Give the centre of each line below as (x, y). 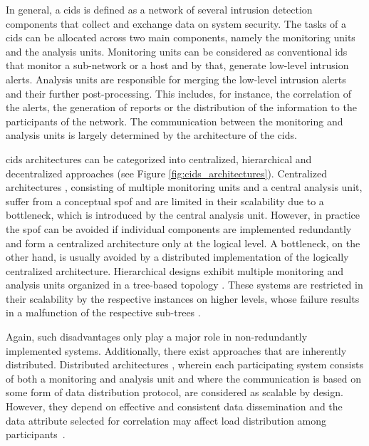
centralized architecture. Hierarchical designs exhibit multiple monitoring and (175, 270)
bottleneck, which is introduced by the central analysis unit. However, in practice (183, 215)
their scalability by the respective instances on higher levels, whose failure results (183, 298)
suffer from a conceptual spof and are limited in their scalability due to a (165, 201)
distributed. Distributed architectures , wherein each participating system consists (184, 364)
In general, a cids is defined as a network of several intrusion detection (159, 9)
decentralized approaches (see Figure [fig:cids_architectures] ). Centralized (167, 173)
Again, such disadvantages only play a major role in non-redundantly (157, 337)
